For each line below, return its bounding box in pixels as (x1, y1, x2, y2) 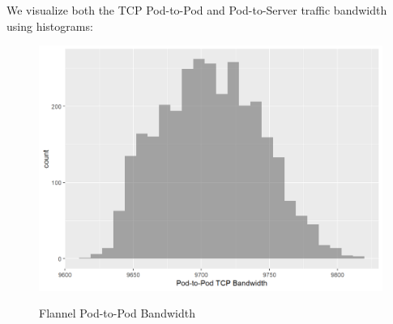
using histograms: (6, 17, 93, 34)
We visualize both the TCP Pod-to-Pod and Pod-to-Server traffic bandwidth (6, 2, 387, 18)
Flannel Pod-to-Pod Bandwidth (39, 305, 195, 322)
